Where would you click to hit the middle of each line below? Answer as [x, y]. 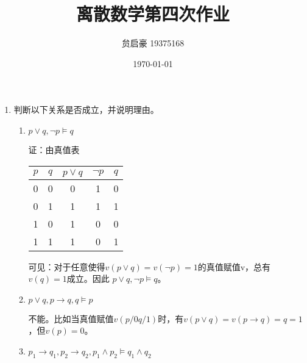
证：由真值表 [54, 149]
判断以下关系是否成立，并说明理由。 [86, 110]
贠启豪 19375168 [153, 43]
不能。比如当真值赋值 [71, 318]
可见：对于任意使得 [67, 266]
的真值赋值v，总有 [234, 266]
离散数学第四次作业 [153, 14]
